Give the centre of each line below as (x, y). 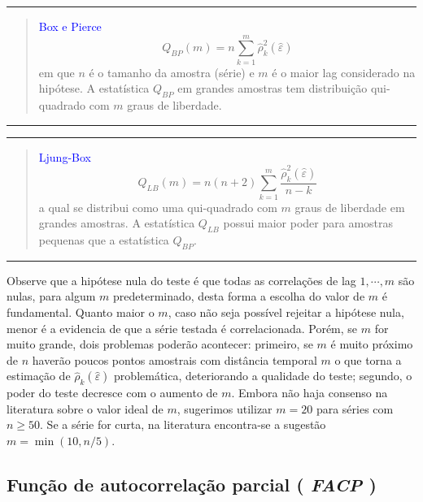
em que (57, 72)
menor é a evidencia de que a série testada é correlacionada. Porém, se (182, 328)
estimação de (39, 376)
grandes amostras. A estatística (117, 223)
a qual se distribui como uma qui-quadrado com (158, 207)
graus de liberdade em (350, 207)
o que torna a (368, 359)
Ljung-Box (65, 156)
